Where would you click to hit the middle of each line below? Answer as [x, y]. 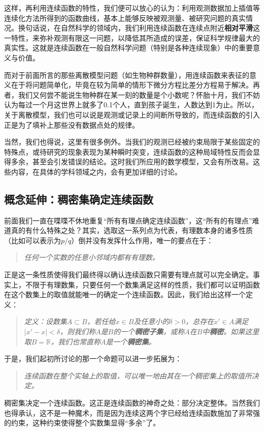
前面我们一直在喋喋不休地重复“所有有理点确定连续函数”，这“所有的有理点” [128, 220]
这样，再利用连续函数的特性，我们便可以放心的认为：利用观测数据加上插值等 [132, 8]
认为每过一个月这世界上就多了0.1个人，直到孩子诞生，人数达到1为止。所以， [131, 105]
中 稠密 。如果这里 [231, 332]
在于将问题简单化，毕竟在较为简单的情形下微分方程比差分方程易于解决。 [132, 85]
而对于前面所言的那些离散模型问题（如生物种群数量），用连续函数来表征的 [127, 75]
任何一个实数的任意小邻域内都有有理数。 [92, 257]
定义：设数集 [45, 321]
